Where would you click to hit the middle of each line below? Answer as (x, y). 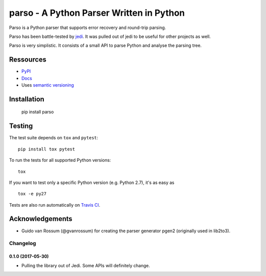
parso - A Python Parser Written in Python (97, 13)
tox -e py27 (32, 194)
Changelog (23, 244)
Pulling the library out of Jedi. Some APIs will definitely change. (86, 265)
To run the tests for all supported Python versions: (60, 160)
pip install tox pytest (47, 149)
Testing (21, 126)
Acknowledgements (41, 219)
